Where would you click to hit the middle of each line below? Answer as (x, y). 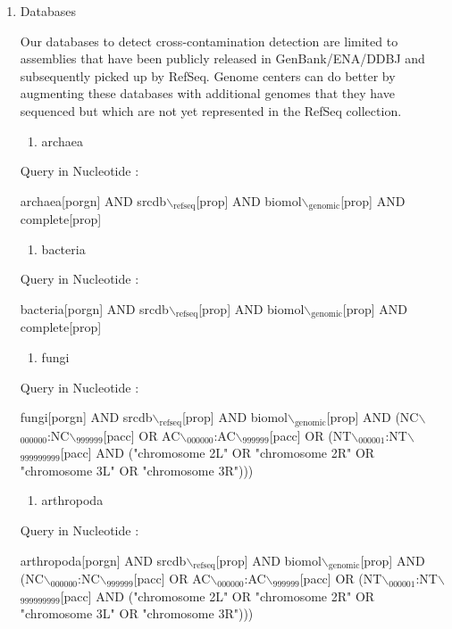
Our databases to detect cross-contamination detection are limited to (209, 41)
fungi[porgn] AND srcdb (86, 417)
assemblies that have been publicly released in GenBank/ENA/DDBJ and (222, 58)
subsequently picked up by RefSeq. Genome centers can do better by (208, 75)
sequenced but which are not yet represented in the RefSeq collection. (211, 110)
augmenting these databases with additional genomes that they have (207, 93)
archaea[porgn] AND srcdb (93, 200)
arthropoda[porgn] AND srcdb (103, 560)
